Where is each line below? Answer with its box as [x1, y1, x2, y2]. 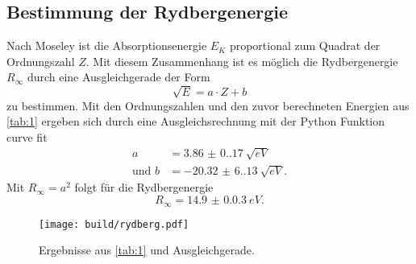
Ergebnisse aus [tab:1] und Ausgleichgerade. [39, 241, 255, 258]
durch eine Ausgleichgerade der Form [27, 68, 210, 85]
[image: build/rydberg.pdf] [39, 218, 189, 230]
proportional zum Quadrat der [229, 37, 381, 54]
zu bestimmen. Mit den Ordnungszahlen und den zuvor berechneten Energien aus [6, 97, 410, 113]
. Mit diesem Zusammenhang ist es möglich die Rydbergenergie [85, 52, 398, 69]
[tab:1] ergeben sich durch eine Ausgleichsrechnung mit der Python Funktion [6, 113, 385, 130]
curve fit [6, 128, 48, 145]
